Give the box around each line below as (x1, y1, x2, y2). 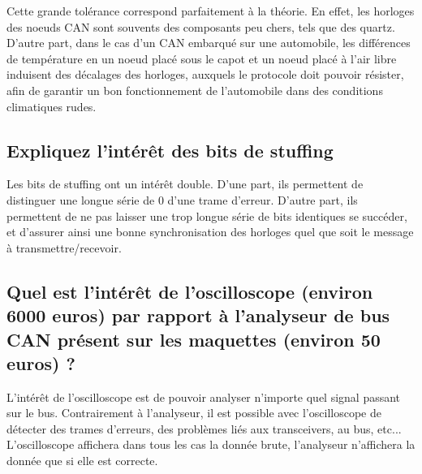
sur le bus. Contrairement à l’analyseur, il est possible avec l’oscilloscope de (6, 404, 381, 421)
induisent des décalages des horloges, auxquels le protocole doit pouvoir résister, (6, 66, 404, 83)
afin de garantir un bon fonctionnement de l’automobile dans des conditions (6, 81, 383, 98)
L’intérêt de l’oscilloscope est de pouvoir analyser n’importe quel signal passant (6, 388, 401, 405)
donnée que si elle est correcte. (6, 452, 158, 469)
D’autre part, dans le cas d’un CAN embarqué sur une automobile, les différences (6, 34, 411, 51)
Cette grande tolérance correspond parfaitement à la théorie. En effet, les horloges (6, 2, 415, 19)
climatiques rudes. (6, 97, 97, 114)
